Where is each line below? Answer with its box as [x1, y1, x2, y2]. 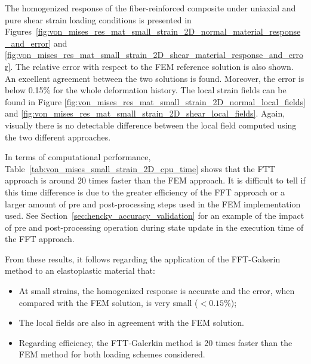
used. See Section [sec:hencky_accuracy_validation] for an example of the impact [5, 209, 304, 222]
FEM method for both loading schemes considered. [19, 348, 205, 360]
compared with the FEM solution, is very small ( [19, 296, 198, 308]
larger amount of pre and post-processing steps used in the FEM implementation [5, 197, 301, 210]
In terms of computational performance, [5, 151, 151, 163]
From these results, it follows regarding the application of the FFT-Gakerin [5, 252, 281, 265]
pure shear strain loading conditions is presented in [5, 13, 192, 26]
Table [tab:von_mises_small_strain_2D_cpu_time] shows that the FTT [5, 162, 275, 175]
